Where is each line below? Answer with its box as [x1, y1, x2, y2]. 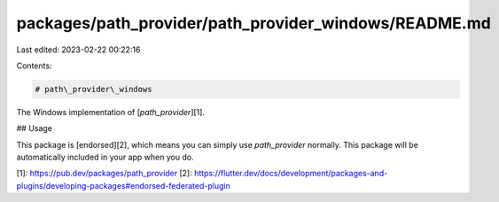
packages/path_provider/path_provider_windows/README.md [16, 13, 491, 33]
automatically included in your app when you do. [16, 151, 194, 163]
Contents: [16, 60, 52, 71]
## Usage [16, 123, 53, 134]
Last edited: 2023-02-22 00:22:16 [16, 44, 141, 55]
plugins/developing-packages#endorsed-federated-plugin [16, 180, 230, 190]
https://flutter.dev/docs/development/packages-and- [193, 168, 388, 179]
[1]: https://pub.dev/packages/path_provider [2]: [16, 168, 192, 179]
